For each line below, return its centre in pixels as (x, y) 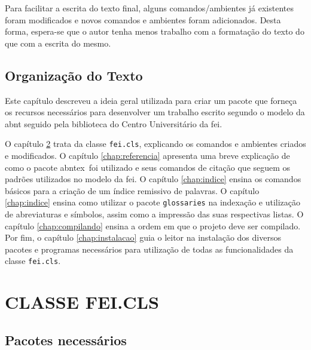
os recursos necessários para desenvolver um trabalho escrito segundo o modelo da (155, 112)
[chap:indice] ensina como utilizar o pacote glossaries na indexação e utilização (153, 202)
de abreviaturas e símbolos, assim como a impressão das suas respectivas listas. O (154, 214)
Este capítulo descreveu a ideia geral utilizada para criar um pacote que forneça (151, 100)
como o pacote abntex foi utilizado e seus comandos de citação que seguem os (148, 167)
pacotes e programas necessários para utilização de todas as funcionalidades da (149, 249)
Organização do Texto (74, 75)
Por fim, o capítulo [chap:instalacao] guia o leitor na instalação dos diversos (143, 237)
